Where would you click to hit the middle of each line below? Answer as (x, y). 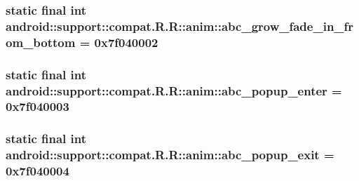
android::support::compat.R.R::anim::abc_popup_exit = (170, 155)
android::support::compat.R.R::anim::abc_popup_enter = (174, 90)
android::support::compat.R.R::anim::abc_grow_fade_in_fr (180, 26)
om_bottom (41, 42)
